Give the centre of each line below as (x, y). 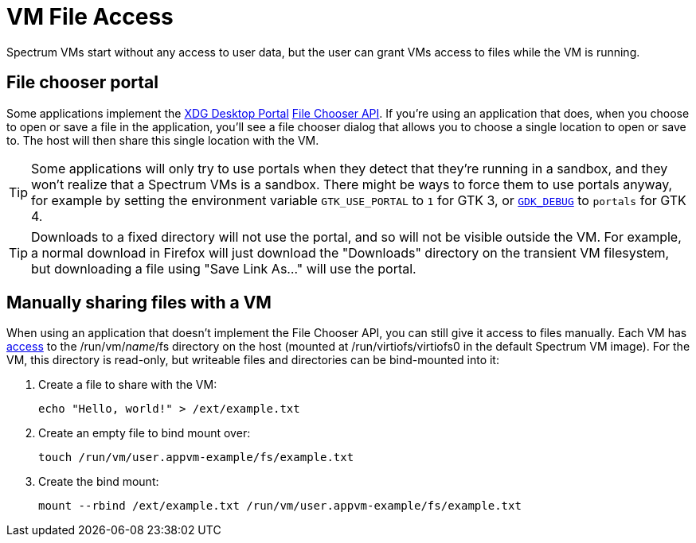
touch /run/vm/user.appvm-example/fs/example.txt (196, 458)
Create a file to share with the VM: (128, 385)
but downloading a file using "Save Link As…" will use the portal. (224, 268)
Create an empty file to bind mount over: (145, 433)
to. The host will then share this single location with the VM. (163, 140)
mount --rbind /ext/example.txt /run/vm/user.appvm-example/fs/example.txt (280, 506)
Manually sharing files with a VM (139, 303)
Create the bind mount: (99, 482)
